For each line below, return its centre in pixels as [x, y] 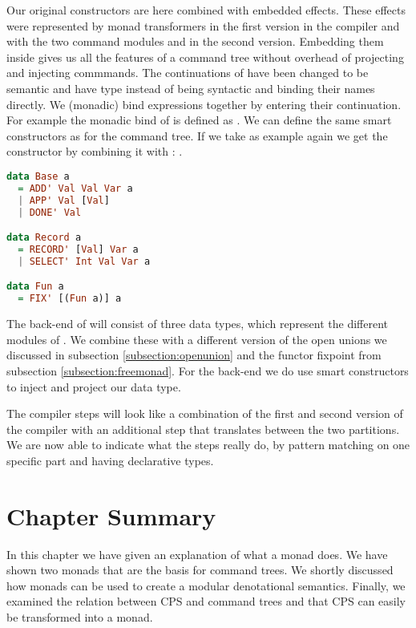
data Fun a [35, 287]
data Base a [38, 176]
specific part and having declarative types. [110, 460]
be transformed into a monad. [80, 616]
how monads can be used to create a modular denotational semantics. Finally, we [206, 585]
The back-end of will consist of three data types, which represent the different [198, 324]
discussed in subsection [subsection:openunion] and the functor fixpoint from [194, 355]
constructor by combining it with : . [95, 151]
